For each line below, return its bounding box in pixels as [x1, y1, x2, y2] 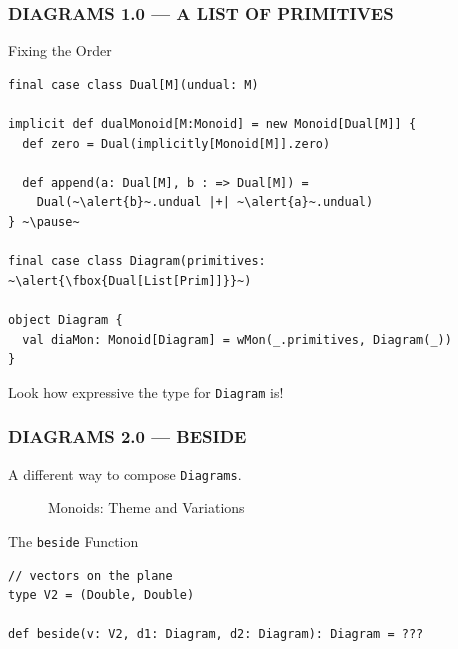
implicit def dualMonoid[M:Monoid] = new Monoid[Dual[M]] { [8, 117, 417, 131]
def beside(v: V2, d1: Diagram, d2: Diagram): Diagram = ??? [8, 627, 424, 642]
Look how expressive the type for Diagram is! [8, 381, 284, 402]
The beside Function [8, 530, 139, 551]
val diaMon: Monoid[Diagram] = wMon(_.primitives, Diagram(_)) [22, 332, 452, 347]
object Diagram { [8, 312, 123, 327]
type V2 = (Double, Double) [8, 588, 195, 603]
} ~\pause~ [8, 214, 80, 229]
